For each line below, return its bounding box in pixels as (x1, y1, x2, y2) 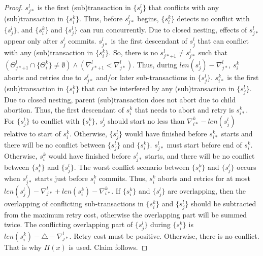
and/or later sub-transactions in (96, 71, 195, 82)
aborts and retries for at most (158, 173, 250, 184)
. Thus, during (133, 59, 177, 69)
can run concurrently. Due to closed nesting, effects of (80, 24, 247, 35)
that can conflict (198, 35, 249, 46)
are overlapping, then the (168, 185, 246, 196)
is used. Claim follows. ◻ (69, 241, 148, 252)
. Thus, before (79, 13, 123, 24)
